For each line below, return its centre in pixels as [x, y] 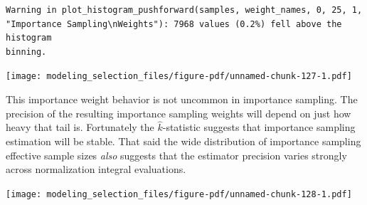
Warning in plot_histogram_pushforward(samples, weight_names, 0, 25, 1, [184, 10]
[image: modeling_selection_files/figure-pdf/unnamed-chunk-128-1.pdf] [179, 194]
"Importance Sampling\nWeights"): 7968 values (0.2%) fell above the [174, 24]
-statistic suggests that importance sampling [259, 127]
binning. [26, 52]
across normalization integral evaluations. [96, 169]
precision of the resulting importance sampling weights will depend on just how [179, 113]
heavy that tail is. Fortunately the [80, 127]
